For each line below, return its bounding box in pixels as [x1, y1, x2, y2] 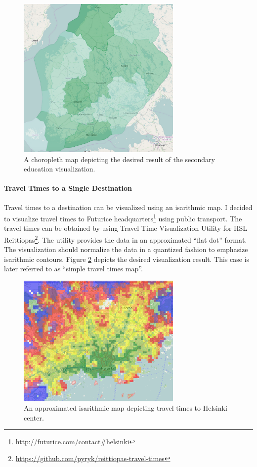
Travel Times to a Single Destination [4, 183, 132, 193]
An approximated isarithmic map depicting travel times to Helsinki [24, 403, 227, 413]
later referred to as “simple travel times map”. [4, 263, 143, 274]
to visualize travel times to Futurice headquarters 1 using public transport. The [4, 212, 242, 223]
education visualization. [24, 164, 95, 174]
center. [24, 412, 44, 423]
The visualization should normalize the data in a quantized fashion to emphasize [4, 244, 248, 255]
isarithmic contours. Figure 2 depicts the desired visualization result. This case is [4, 254, 250, 264]
